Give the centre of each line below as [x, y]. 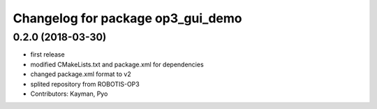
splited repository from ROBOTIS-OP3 [85, 84]
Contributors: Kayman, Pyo [69, 94]
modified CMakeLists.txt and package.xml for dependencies [117, 64]
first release [48, 54]
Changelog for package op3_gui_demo [127, 18]
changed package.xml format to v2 [81, 74]
